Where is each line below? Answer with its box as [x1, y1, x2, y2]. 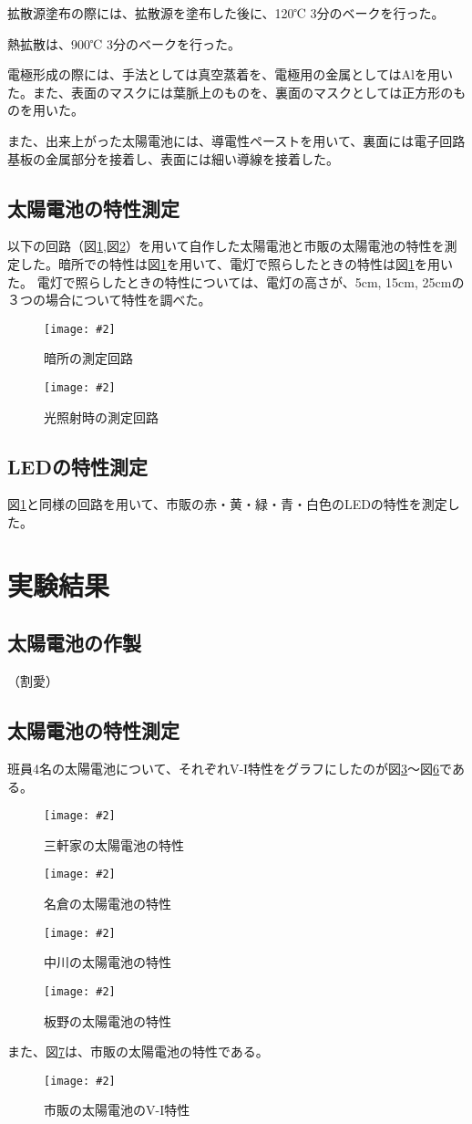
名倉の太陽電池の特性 [44, 894, 171, 913]
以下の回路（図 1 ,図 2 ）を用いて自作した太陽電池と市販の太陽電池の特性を [7, 236, 445, 255]
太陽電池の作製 [7, 629, 141, 657]
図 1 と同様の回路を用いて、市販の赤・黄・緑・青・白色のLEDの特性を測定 [7, 494, 447, 514]
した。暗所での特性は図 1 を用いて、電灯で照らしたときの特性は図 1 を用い [19, 254, 453, 273]
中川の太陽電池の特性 [44, 952, 171, 972]
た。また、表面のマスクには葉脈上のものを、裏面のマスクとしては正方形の [7, 82, 454, 101]
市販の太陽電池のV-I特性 [44, 1100, 190, 1119]
